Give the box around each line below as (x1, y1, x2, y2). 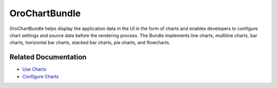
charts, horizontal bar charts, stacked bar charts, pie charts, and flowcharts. (9, 40, 170, 46)
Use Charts (22, 66, 46, 72)
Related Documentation (9, 53, 87, 62)
